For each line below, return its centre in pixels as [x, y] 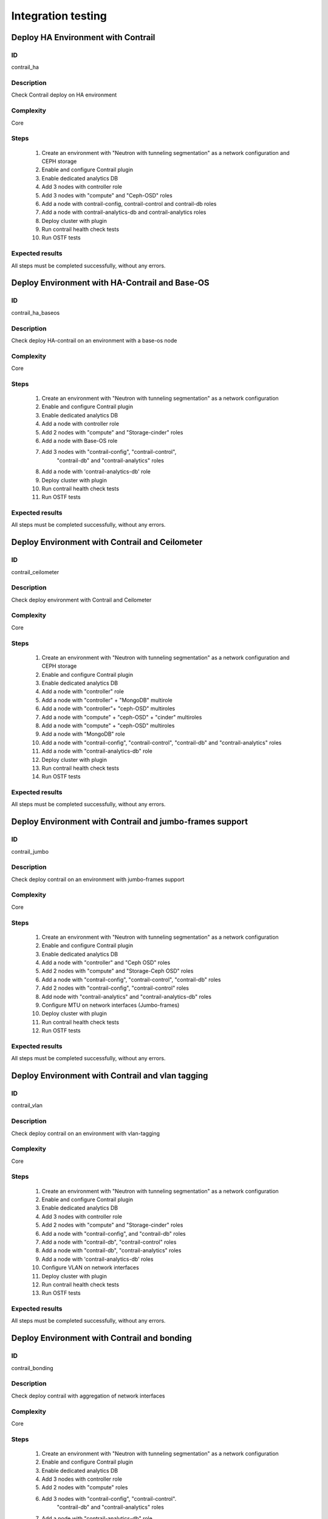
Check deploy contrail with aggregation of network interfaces [88, 1396]
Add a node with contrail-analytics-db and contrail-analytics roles [124, 212]
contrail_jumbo [30, 851]
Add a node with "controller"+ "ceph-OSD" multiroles [108, 708]
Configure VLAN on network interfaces [90, 1267]
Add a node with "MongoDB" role [84, 734]
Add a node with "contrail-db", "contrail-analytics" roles [111, 1250]
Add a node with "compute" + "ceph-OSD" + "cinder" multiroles [122, 717]
